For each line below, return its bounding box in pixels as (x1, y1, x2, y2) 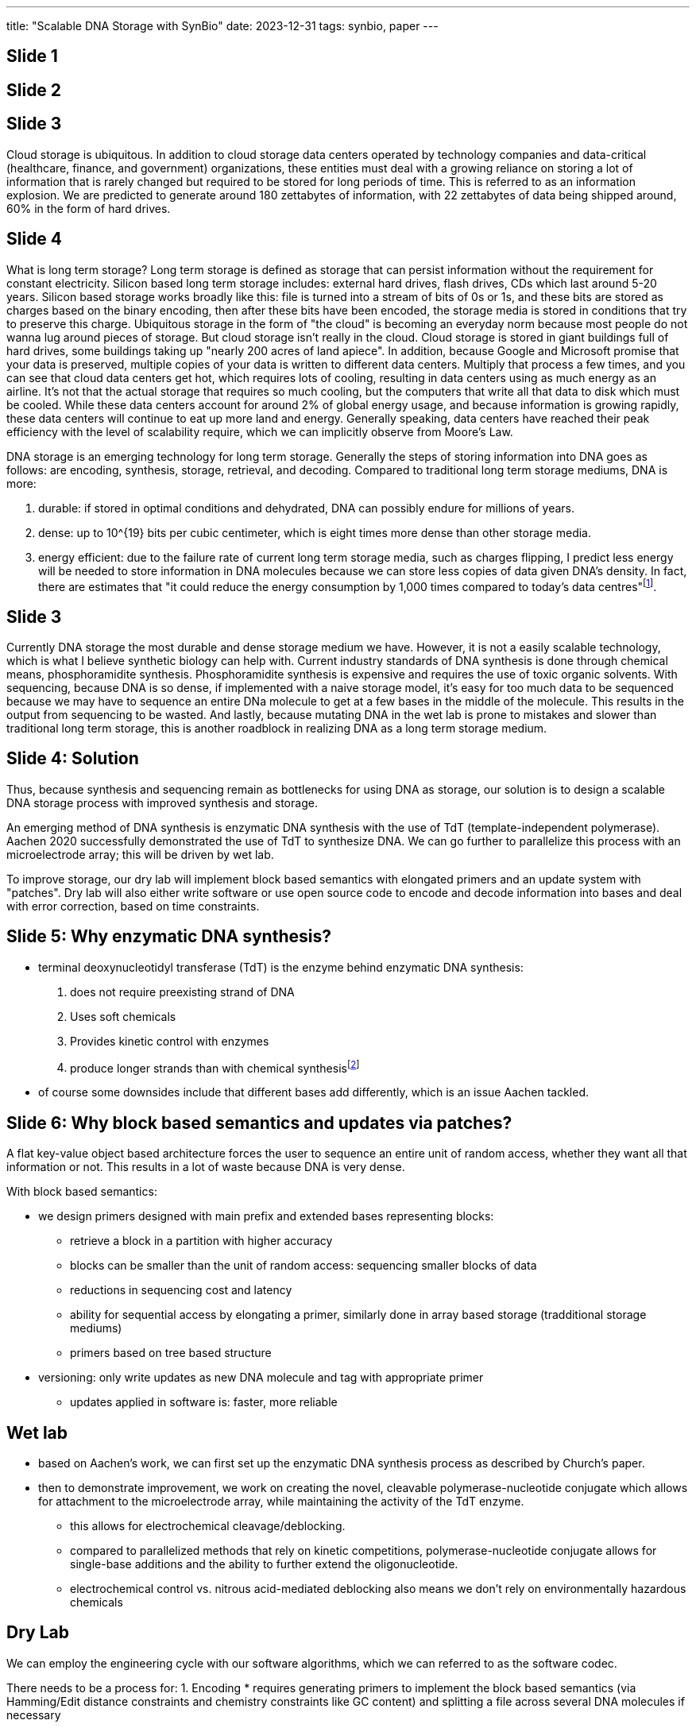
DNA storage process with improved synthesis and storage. (6, 795, 318, 810)
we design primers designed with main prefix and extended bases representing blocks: (38, 1209, 494, 1224)
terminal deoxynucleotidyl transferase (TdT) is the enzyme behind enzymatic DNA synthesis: (38, 960, 524, 974)
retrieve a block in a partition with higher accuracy (70, 1234, 333, 1248)
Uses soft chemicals (70, 1009, 176, 1023)
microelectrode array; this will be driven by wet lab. (6, 847, 274, 861)
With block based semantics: (6, 1185, 157, 1199)
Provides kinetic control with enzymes (70, 1034, 269, 1048)
